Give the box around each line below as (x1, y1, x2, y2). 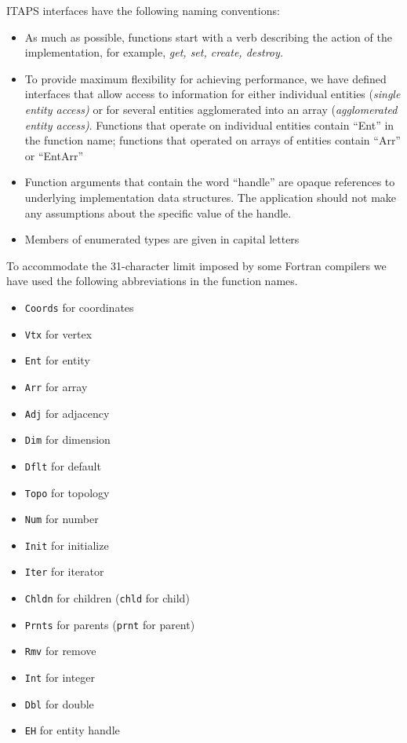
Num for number (24, 511, 99, 527)
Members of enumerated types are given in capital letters (24, 231, 300, 247)
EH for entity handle (24, 722, 120, 738)
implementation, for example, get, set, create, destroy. (24, 44, 284, 60)
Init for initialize (24, 536, 109, 553)
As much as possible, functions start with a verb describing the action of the (24, 28, 392, 45)
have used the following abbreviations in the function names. (6, 273, 298, 289)
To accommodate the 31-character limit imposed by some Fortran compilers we (6, 257, 387, 273)
